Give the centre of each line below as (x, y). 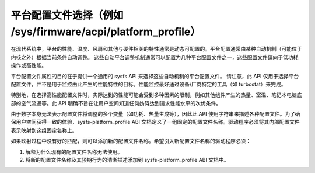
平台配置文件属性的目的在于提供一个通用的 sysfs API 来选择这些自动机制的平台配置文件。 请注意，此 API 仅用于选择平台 (155, 76)
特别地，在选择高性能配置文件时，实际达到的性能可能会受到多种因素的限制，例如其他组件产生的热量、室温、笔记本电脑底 (156, 95)
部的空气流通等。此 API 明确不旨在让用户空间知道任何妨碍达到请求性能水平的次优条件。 (116, 103)
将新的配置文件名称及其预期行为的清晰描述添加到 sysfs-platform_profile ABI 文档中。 (127, 160)
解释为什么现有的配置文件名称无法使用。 (74, 151)
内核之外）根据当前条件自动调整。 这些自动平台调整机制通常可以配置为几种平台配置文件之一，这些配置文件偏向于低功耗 (155, 57)
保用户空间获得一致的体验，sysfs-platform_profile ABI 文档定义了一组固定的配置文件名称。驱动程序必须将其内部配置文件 (155, 122)
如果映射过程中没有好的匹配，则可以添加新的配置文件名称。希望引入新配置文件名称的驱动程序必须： (131, 141)
